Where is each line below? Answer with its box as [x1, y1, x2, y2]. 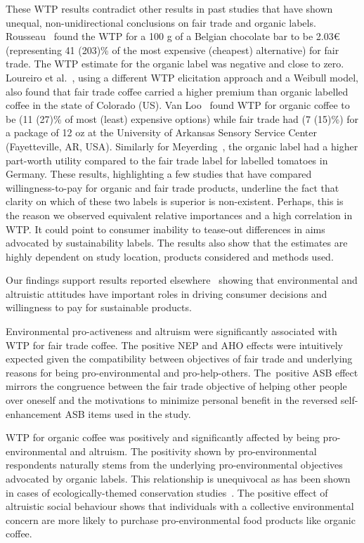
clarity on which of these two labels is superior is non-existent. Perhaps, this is [6, 194, 344, 209]
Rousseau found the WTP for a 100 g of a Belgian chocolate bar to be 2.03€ [6, 29, 340, 44]
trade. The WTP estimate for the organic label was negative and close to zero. [6, 56, 344, 71]
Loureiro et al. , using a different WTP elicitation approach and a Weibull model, [6, 70, 358, 84]
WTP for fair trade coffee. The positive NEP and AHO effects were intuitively [6, 337, 343, 352]
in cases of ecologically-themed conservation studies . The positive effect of [6, 485, 328, 499]
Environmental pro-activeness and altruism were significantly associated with [6, 324, 337, 339]
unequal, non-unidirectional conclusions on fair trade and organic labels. [6, 15, 316, 30]
